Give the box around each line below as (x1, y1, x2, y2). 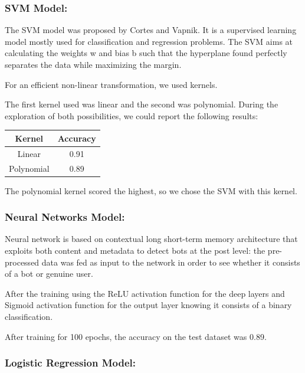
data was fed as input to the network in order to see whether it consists (41, 256, 300, 268)
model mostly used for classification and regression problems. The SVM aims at (5, 35, 293, 47)
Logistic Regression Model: (5, 355, 136, 370)
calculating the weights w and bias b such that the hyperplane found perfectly (5, 47, 287, 59)
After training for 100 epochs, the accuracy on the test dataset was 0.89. (5, 330, 267, 342)
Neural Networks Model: (5, 210, 125, 224)
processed (5, 256, 40, 268)
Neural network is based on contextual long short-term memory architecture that (5, 233, 298, 245)
